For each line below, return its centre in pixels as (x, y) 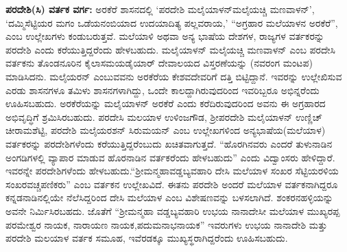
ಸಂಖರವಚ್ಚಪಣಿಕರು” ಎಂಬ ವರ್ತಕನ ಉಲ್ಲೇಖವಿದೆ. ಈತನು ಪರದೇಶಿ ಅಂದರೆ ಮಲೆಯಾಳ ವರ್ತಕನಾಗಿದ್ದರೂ (172, 184)
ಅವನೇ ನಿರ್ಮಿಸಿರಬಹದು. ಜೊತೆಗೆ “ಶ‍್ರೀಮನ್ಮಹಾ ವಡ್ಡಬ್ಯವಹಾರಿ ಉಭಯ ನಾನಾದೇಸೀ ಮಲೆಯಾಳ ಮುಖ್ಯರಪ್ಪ (173, 210)
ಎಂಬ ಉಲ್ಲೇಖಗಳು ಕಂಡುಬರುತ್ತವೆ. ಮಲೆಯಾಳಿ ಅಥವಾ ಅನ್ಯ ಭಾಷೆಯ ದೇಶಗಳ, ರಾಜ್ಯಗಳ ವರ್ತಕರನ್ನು (165, 36)
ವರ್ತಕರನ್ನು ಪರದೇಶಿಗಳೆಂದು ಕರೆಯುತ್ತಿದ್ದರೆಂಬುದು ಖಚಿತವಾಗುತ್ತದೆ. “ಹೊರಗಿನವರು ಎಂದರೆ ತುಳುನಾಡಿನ (169, 143)
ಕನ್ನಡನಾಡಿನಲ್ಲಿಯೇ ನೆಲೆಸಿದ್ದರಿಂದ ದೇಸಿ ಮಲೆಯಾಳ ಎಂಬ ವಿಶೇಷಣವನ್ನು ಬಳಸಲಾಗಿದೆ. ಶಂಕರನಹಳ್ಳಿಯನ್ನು (169, 197)
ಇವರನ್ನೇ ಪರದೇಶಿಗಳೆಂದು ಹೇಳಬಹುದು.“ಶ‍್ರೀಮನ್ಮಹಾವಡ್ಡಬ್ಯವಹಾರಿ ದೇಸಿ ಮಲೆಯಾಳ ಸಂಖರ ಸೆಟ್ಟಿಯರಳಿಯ (172, 171)
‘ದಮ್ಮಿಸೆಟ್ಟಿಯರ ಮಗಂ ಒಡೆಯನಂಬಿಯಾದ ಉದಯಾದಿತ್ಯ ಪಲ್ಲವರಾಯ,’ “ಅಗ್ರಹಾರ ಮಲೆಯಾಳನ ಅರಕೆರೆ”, (172, 22)
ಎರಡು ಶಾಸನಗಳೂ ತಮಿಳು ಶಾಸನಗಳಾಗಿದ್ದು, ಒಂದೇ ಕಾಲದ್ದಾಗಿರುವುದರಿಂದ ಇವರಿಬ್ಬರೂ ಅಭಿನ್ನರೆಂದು (163, 90)
